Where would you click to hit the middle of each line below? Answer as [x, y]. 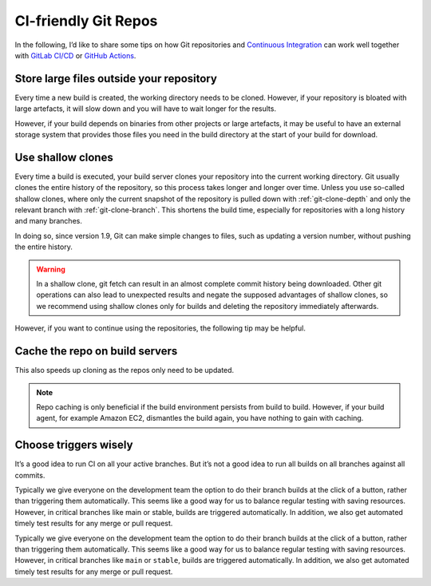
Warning [51, 269]
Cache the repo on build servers [96, 351]
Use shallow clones [64, 157]
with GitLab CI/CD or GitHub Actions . [75, 55]
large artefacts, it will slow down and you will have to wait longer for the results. [146, 109]
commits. [30, 475]
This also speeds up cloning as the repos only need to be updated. [125, 370]
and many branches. [49, 221]
